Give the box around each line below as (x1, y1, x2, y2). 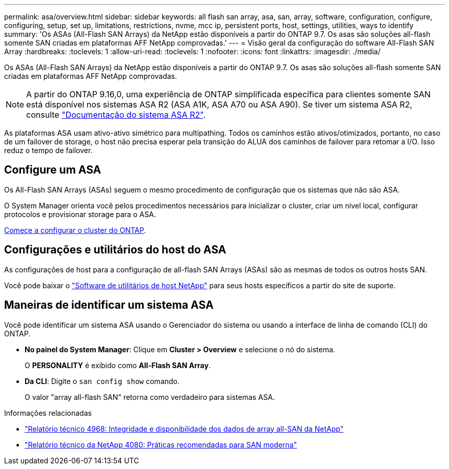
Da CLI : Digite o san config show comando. (25, 376, 180, 386)
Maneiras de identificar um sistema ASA (4, 299, 214, 312)
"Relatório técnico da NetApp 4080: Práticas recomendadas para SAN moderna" (25, 440, 297, 449)
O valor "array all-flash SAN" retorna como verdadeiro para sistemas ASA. (25, 392, 275, 401)
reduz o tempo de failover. (4, 146, 93, 155)
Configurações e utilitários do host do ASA (4, 243, 227, 257)
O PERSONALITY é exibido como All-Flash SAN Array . (25, 360, 211, 370)
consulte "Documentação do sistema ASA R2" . (26, 110, 206, 120)
